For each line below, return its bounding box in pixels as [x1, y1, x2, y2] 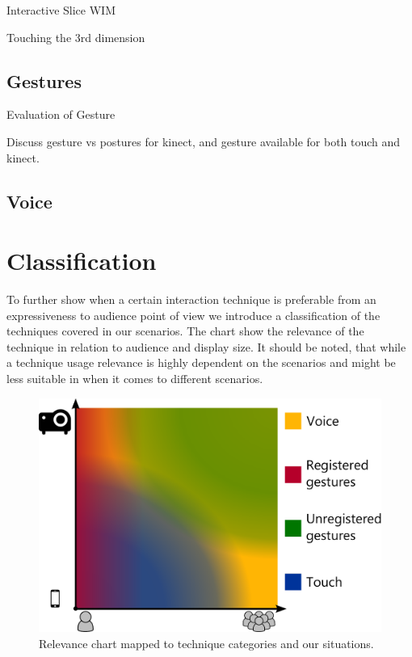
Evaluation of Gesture [6, 106, 116, 123]
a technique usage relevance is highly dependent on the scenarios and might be [6, 354, 396, 371]
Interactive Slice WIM [6, 2, 116, 18]
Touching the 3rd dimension [6, 28, 145, 45]
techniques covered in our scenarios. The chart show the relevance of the [6, 322, 364, 339]
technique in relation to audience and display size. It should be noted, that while [6, 338, 406, 355]
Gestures [6, 68, 82, 93]
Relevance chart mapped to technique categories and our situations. [39, 634, 374, 651]
